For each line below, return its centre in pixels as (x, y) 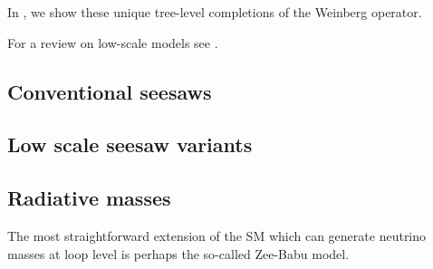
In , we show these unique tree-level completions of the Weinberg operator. (215, 12)
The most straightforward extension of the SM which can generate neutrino (217, 235)
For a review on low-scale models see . (113, 42)
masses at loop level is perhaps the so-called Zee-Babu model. (178, 253)
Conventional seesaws (110, 91)
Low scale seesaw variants (130, 144)
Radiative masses (89, 198)
